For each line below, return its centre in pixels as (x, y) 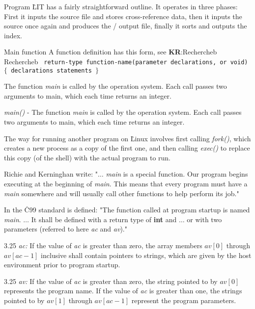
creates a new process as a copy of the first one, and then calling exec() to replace (127, 148)
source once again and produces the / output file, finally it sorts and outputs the (126, 26)
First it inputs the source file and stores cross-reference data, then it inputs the (123, 16)
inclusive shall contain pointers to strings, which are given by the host (146, 255)
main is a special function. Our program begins (177, 174)
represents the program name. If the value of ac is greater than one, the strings (123, 291)
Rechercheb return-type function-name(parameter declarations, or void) (126, 61)
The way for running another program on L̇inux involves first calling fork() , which (127, 138)
